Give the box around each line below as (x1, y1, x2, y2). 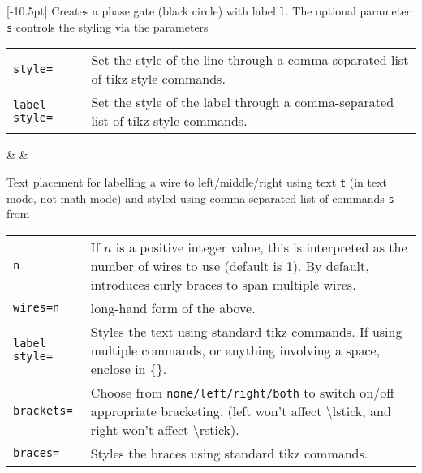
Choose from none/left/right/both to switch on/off (90, 382, 394, 402)
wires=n (13, 301, 60, 315)
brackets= (13, 404, 73, 418)
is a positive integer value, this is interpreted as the (115, 237, 407, 256)
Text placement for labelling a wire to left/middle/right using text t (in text (6, 173, 387, 190)
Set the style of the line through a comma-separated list (91, 50, 409, 70)
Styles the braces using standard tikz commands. (90, 443, 368, 462)
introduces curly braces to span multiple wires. (90, 274, 356, 294)
